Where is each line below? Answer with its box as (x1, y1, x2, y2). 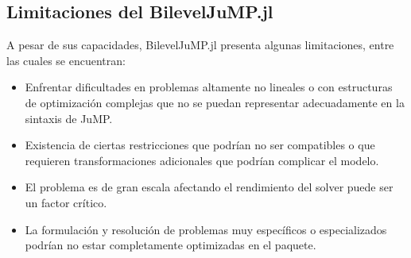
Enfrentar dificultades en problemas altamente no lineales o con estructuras (25, 79, 393, 95)
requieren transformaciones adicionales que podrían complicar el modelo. (25, 152, 379, 168)
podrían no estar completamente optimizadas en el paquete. (25, 237, 316, 253)
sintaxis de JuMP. (25, 110, 113, 126)
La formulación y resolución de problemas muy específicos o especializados (25, 221, 387, 237)
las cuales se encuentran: (6, 52, 126, 68)
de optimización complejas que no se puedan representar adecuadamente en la (25, 94, 405, 110)
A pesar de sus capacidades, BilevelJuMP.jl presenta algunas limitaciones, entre (6, 37, 394, 53)
